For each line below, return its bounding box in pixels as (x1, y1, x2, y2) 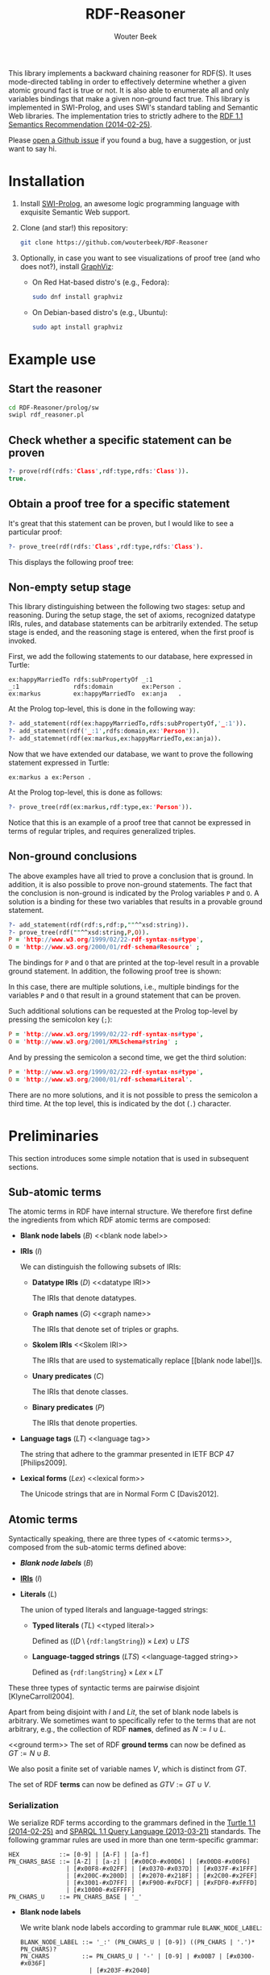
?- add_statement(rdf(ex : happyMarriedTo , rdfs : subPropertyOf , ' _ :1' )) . (8, 720, 247, 728)
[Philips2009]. (19, 1458, 68, 1467)
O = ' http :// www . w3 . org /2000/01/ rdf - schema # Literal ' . (8, 1075, 193, 1084)
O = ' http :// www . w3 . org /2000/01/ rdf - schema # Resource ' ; (8, 944, 200, 952)
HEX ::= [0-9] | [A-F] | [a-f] (8, 1851, 150, 1859)
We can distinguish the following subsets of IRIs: (19, 1262, 181, 1272)
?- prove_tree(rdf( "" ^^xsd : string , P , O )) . (8, 928, 150, 936)
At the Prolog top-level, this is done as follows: (8, 787, 163, 797)
